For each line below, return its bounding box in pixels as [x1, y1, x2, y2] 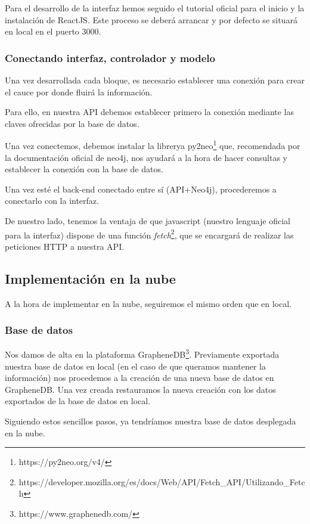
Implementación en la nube [5, 269, 176, 287]
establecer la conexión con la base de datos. [5, 163, 163, 175]
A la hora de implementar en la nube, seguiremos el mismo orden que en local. [5, 297, 292, 309]
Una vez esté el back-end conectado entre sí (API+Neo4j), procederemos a [5, 182, 277, 195]
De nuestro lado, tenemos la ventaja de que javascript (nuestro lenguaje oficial [5, 215, 290, 227]
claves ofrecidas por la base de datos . [5, 117, 139, 129]
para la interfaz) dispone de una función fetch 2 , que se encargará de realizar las [5, 227, 294, 241]
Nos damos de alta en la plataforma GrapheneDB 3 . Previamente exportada [5, 346, 280, 361]
